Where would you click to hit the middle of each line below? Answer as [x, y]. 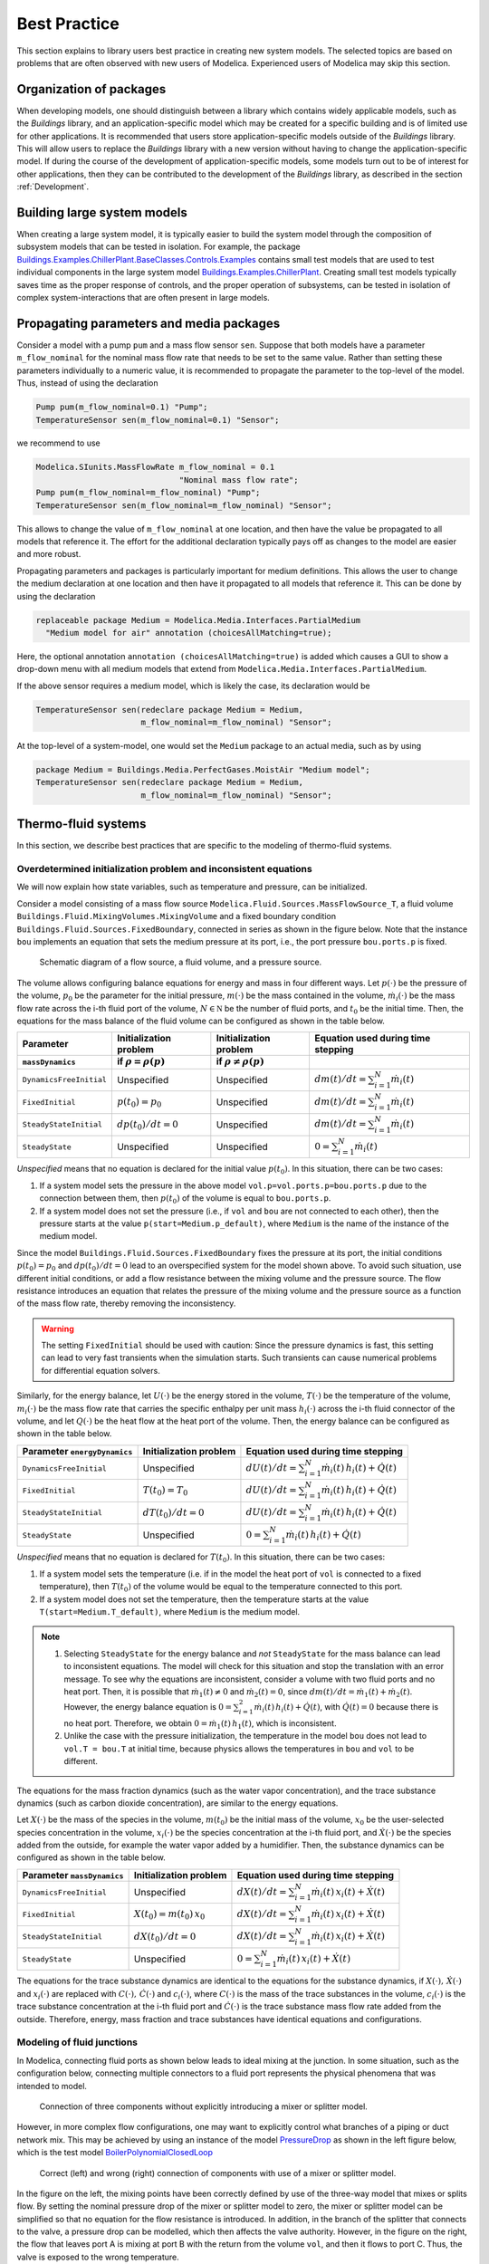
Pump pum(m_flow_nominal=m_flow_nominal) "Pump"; [148, 493]
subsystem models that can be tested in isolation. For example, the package [158, 247]
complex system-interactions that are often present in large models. [144, 298]
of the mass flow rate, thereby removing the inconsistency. [126, 1303]
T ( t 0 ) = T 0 [165, 1491]
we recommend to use [58, 443]
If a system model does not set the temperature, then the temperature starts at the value [204, 1599]
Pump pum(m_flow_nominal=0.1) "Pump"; [122, 407]
